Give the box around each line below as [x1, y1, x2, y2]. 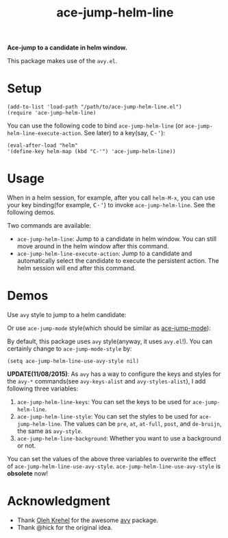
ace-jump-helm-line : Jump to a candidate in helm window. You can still [16, 235, 217, 243]
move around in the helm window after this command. [16, 242, 169, 250]
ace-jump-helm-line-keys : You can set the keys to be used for [16, 398, 192, 406]
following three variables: [7, 384, 79, 393]
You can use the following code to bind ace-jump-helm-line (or [7, 121, 183, 130]
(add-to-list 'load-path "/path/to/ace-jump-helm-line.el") [7, 104, 183, 110]
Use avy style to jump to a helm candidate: [7, 311, 127, 318]
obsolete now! [7, 469, 49, 478]
